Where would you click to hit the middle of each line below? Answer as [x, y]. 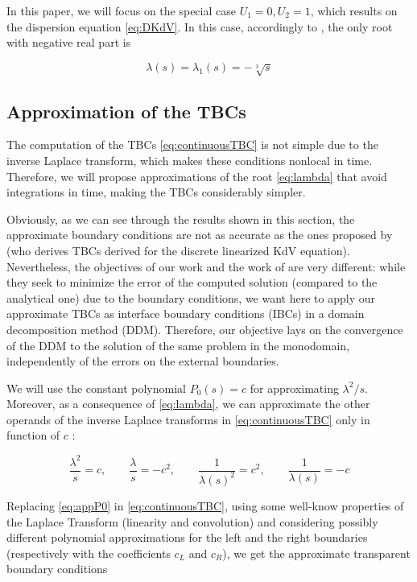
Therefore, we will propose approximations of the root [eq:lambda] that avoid [197, 176]
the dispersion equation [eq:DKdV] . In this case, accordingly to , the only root [200, 26]
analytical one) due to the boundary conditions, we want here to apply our [191, 297]
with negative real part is [69, 42]
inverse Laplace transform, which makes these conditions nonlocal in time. [190, 160]
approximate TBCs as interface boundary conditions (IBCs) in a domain [186, 314]
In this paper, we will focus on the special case [121, 10]
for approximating [294, 388]
